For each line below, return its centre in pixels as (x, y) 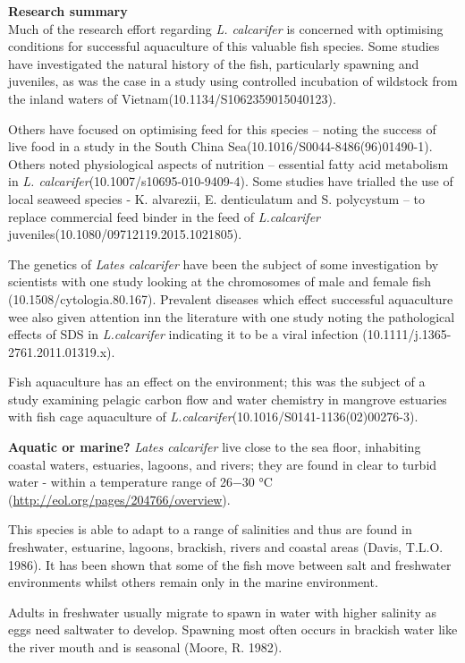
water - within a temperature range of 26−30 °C (140, 482)
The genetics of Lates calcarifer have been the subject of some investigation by (224, 263)
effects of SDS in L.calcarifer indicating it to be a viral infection (183, 334)
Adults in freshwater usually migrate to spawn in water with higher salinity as (222, 612)
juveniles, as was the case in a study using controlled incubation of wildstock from (233, 81)
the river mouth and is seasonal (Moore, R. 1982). (145, 647)
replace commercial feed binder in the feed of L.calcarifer (164, 216)
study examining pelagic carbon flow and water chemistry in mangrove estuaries (228, 399)
